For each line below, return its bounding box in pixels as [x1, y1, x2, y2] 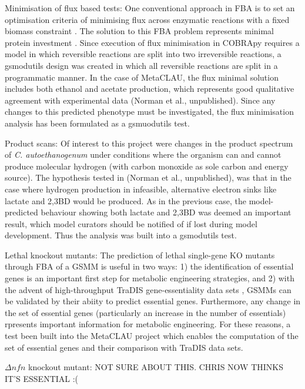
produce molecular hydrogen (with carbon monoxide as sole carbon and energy [5, 159, 289, 172]
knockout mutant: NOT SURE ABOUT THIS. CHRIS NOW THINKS [28, 361, 284, 373]
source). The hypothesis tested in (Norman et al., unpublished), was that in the [5, 171, 291, 184]
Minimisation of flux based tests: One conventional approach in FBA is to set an [5, 2, 295, 14]
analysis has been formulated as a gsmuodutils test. [5, 117, 190, 129]
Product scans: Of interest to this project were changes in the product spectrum [5, 137, 293, 149]
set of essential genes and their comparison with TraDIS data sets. [5, 341, 243, 353]
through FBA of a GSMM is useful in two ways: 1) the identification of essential [5, 260, 294, 272]
